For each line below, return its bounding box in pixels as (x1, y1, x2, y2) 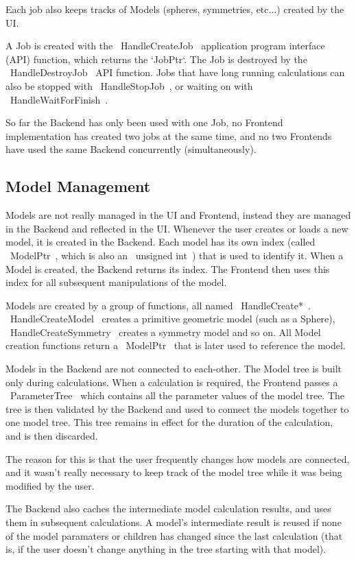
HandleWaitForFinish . (10, 92, 108, 106)
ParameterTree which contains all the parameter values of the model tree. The (10, 388, 345, 403)
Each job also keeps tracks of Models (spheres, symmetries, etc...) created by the (5, 2, 344, 16)
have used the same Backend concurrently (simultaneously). (5, 142, 257, 156)
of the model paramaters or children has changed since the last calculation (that (5, 528, 343, 542)
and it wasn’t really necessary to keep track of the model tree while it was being (5, 465, 342, 479)
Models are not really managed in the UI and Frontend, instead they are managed (5, 208, 351, 222)
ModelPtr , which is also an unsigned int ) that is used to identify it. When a (10, 248, 344, 262)
